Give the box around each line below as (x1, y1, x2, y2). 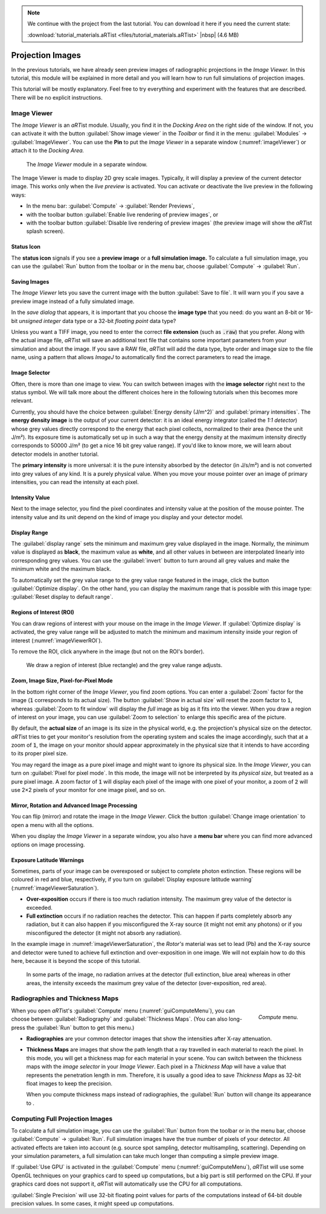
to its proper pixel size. (11, 750, 68, 757)
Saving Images (11, 278, 50, 286)
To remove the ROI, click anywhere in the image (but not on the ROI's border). (11, 648, 205, 655)
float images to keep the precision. (26, 1079, 113, 1087)
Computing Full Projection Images (11, 1114, 113, 1123)
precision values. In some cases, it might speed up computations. (11, 1200, 174, 1207)
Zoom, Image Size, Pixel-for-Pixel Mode (11, 677, 113, 685)
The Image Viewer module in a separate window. (26, 161, 148, 168)
